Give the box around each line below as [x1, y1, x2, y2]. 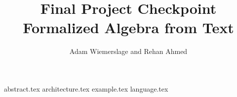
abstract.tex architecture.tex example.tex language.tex [4, 83, 168, 94]
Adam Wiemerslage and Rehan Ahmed [69, 46, 188, 56]
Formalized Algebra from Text [23, 17, 234, 38]
